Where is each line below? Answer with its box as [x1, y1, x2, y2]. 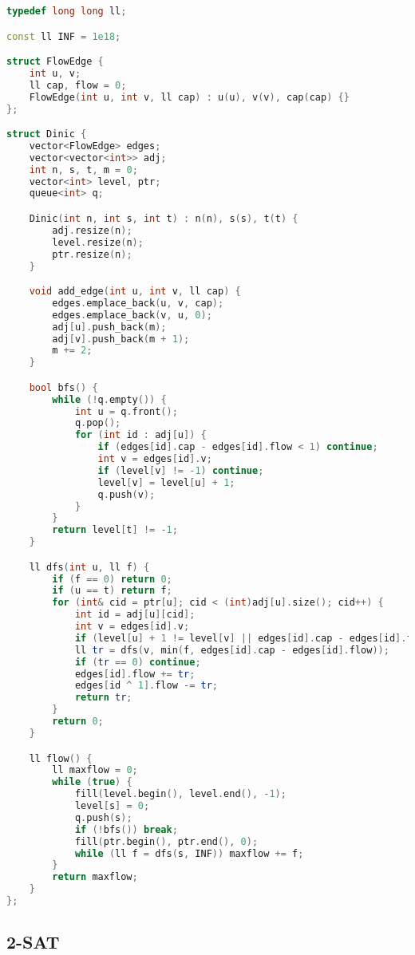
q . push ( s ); [74, 811, 132, 823]
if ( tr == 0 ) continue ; [74, 656, 201, 668]
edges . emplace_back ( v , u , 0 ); [52, 309, 212, 321]
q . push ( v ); [97, 488, 156, 500]
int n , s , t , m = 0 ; [29, 164, 138, 176]
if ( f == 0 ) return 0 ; [52, 573, 172, 585]
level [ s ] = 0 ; [74, 800, 150, 811]
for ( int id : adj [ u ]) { [74, 429, 207, 441]
